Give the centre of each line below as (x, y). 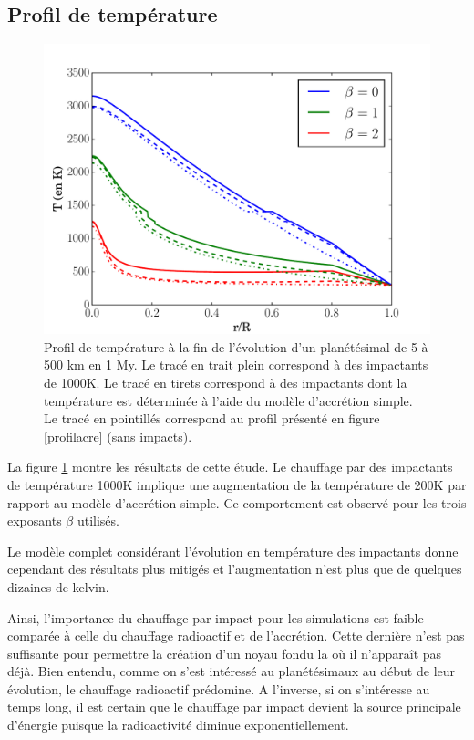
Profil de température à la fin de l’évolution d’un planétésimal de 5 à (236, 346)
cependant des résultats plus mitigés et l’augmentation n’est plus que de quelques (235, 569)
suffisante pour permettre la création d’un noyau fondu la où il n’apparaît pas (225, 653)
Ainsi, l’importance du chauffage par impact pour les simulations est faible (216, 617)
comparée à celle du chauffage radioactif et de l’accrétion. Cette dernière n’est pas (236, 636)
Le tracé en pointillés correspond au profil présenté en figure (212, 418)
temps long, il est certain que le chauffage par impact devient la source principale (234, 707)
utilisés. (98, 521)
